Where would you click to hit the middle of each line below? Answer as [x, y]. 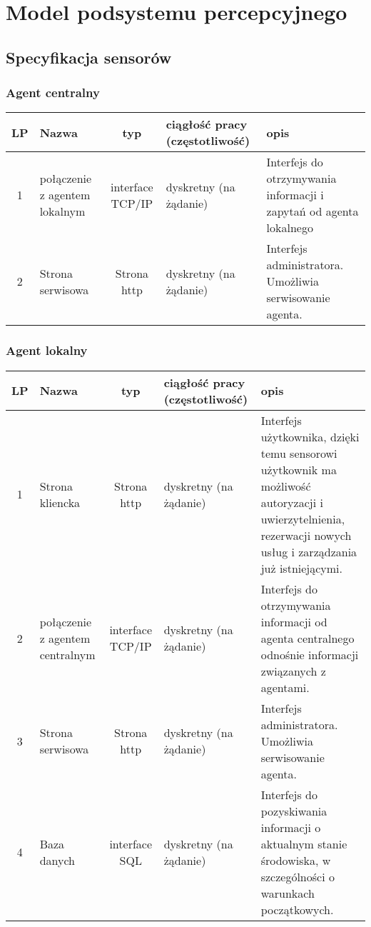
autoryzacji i [292, 502]
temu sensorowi [299, 453]
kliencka [60, 502]
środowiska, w [296, 860]
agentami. [285, 687]
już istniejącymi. [302, 568]
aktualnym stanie [304, 843]
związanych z [293, 671]
